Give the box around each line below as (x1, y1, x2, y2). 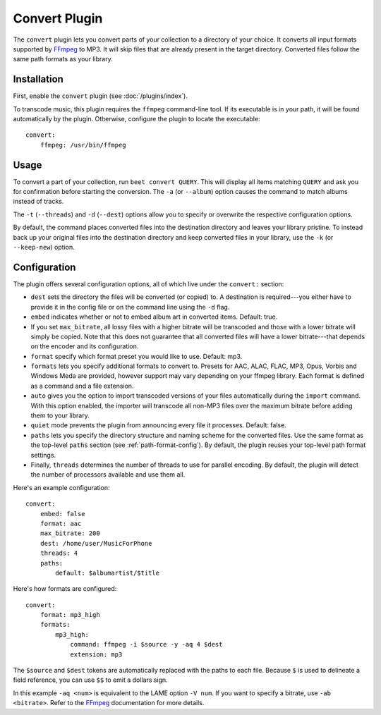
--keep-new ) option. (13, 243, 75, 252)
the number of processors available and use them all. (30, 470, 186, 479)
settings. (30, 451, 56, 459)
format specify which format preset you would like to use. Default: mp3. (30, 352, 243, 360)
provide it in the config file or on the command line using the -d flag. (30, 302, 230, 311)
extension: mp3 (70, 650, 123, 659)
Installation (13, 73, 64, 85)
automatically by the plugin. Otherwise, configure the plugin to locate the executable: (13, 115, 260, 123)
